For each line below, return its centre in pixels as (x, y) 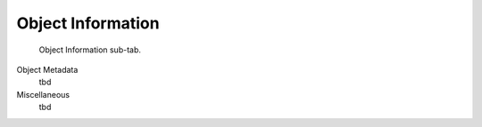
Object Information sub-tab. (90, 50)
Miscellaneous (43, 94)
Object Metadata (47, 69)
